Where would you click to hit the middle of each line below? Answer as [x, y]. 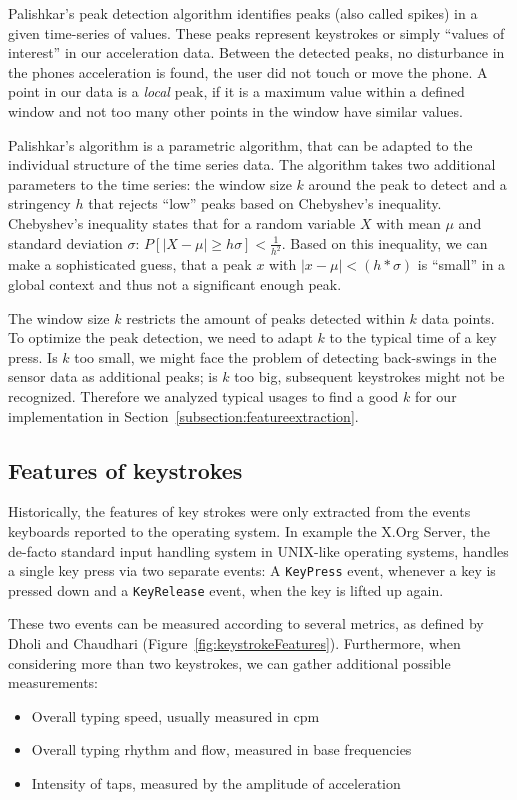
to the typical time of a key [413, 337]
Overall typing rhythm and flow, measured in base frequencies [221, 749]
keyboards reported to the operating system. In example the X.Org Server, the [249, 530]
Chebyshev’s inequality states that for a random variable [182, 222]
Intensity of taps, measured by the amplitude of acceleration [216, 783]
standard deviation [65, 242]
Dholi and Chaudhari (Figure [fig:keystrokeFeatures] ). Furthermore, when [234, 643]
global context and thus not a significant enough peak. [175, 284]
